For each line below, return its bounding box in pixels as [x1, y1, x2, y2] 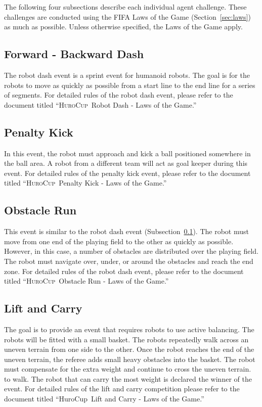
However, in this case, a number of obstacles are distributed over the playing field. [4, 246, 259, 256]
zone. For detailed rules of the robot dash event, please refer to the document [4, 265, 244, 276]
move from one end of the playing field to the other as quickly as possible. [4, 236, 234, 246]
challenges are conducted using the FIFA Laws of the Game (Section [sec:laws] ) [4, 11, 251, 22]
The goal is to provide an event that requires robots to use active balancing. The [4, 324, 254, 334]
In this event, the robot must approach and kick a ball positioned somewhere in [4, 148, 251, 158]
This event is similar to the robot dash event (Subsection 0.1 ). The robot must [4, 226, 249, 237]
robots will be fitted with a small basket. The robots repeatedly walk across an [4, 334, 249, 344]
